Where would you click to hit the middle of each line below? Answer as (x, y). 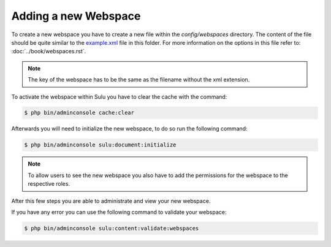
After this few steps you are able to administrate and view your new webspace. (111, 201)
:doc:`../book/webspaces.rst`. (49, 51)
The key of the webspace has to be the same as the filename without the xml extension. (139, 80)
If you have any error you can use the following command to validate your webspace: (119, 212)
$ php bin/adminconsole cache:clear (79, 113)
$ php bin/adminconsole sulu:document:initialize (100, 145)
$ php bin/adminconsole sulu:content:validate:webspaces (112, 228)
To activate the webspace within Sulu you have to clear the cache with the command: (119, 97)
